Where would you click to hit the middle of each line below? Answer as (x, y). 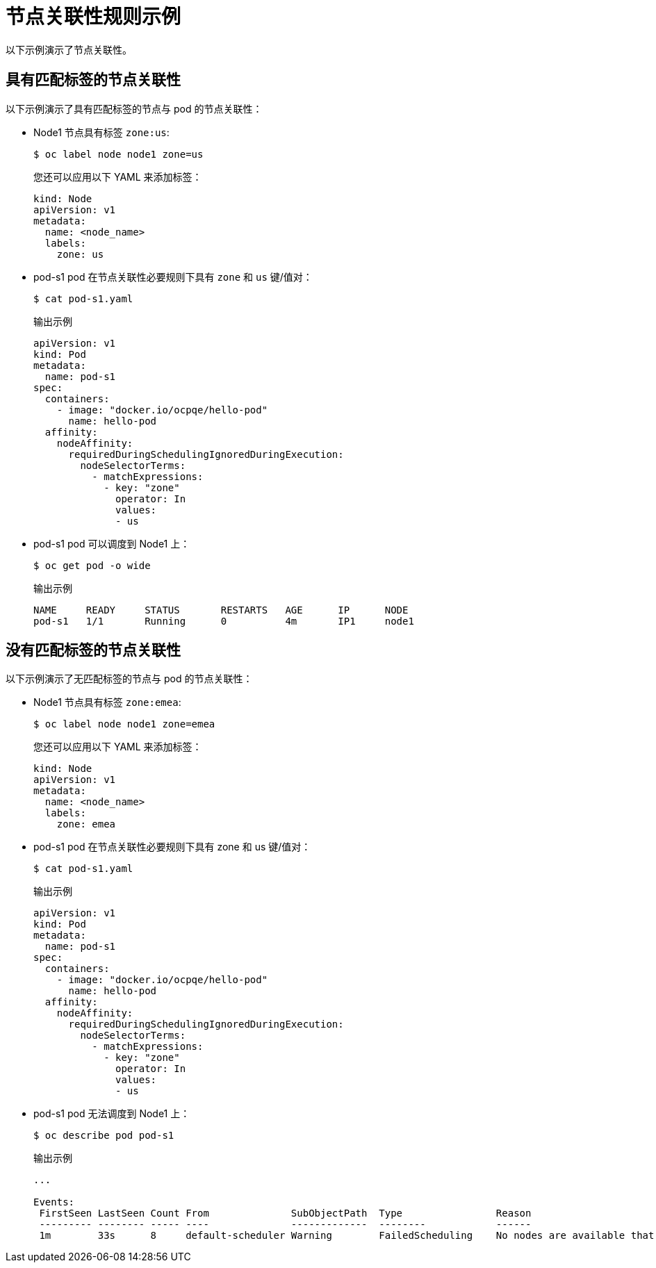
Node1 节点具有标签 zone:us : (101, 132)
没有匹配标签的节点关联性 (93, 650)
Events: (54, 1202)
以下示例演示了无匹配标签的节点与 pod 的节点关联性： (129, 679)
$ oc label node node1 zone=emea (124, 724)
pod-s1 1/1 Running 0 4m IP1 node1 (224, 621)
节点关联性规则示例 (93, 17)
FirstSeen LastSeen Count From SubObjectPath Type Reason (285, 1213)
